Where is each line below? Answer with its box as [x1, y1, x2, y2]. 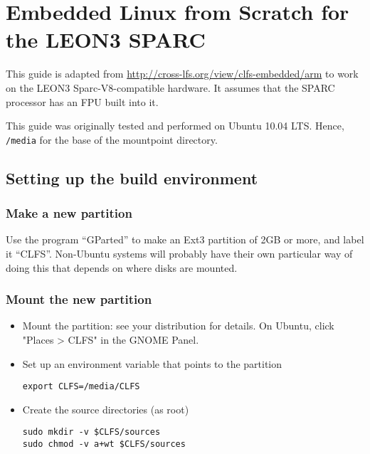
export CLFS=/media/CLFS [22, 381, 140, 392]
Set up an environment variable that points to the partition [22, 356, 282, 371]
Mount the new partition [6, 290, 152, 308]
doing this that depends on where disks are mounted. [6, 260, 238, 275]
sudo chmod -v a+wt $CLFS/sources [22, 439, 186, 450]
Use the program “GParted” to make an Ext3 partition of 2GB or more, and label [6, 232, 364, 247]
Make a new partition [6, 204, 132, 222]
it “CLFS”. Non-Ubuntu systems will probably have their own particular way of [6, 246, 353, 260]
